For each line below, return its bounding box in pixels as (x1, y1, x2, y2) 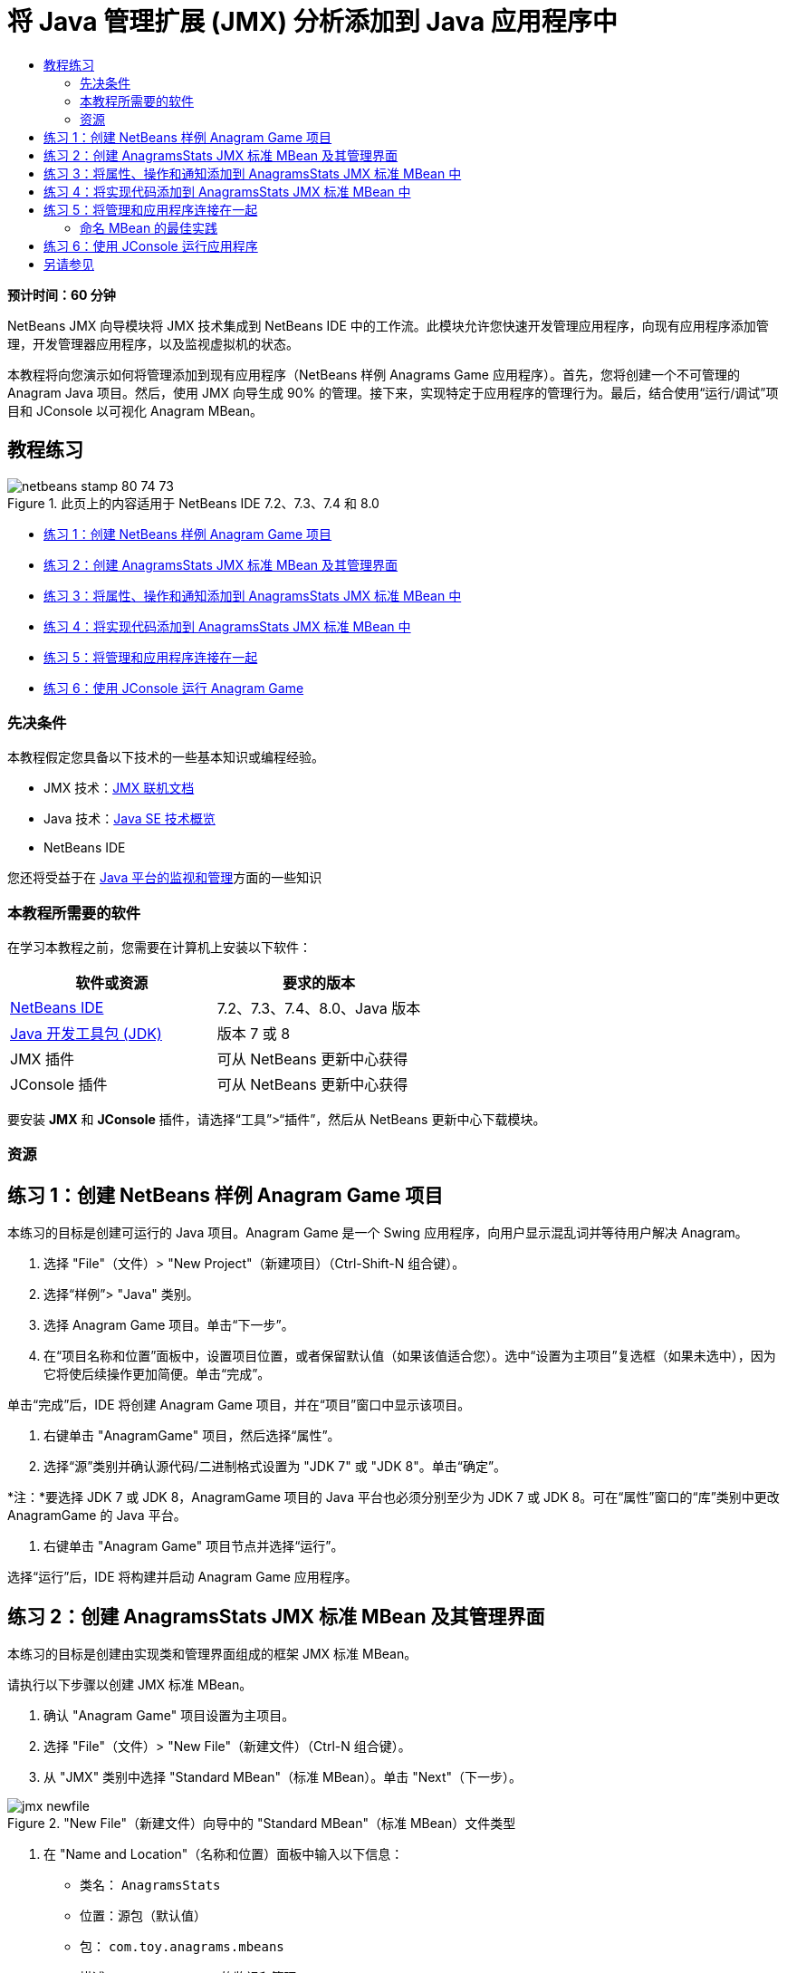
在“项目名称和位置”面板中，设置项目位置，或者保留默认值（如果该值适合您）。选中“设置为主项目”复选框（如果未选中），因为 (43, 1348, 776, 1364)
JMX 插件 (10, 1050, 75, 1069)
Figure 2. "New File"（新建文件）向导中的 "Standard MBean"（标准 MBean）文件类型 (7, 1815, 516, 1832)
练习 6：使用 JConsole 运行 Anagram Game (43, 679, 304, 696)
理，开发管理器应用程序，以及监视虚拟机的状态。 (7, 335, 299, 351)
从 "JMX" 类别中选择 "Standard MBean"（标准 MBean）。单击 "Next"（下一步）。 (43, 1769, 523, 1785)
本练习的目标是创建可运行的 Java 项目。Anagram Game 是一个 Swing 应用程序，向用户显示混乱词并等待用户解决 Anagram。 (7, 1225, 748, 1241)
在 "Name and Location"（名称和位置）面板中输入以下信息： (43, 1846, 404, 1862)
